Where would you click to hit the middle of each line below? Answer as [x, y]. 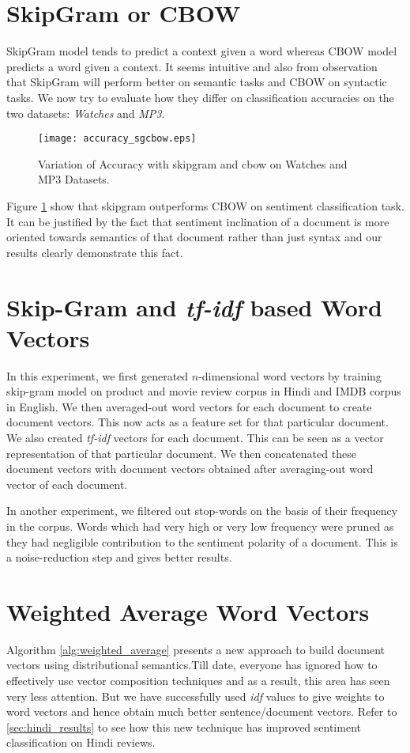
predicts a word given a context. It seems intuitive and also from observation [192, 66]
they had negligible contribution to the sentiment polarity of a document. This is [202, 541]
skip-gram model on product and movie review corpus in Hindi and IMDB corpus [204, 391]
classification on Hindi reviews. [81, 742]
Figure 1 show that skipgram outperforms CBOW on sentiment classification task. [205, 205]
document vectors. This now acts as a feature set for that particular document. [197, 422]
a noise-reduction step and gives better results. [119, 557]
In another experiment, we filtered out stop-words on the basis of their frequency [202, 511]
